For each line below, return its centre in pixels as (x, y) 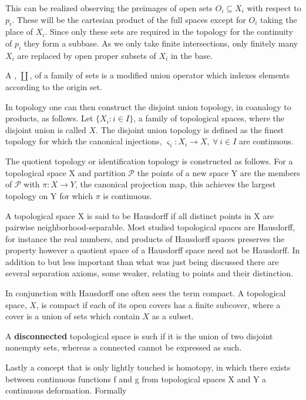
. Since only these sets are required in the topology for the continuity (169, 32)
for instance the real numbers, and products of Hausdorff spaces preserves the (145, 238)
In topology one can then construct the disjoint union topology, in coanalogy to (148, 106)
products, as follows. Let (49, 118)
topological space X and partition (65, 172)
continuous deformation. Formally (66, 390)
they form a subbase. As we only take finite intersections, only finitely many (161, 43)
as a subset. (173, 316)
